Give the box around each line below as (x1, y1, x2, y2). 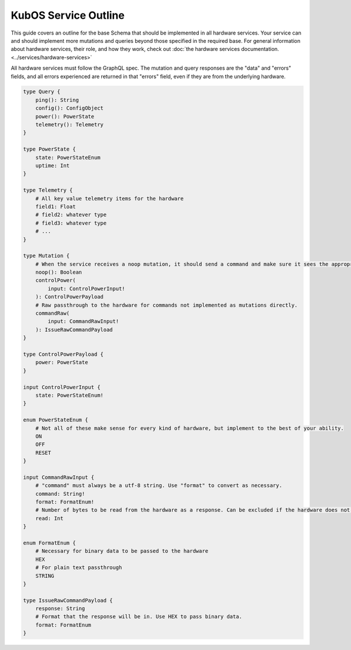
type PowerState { (23, 146, 76, 152)
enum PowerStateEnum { (23, 417, 88, 423)
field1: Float (35, 203, 76, 210)
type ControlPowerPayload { (23, 350, 104, 358)
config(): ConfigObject (35, 105, 104, 111)
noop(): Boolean (35, 269, 82, 275)
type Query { (23, 89, 61, 95)
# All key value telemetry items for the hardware (35, 195, 184, 202)
